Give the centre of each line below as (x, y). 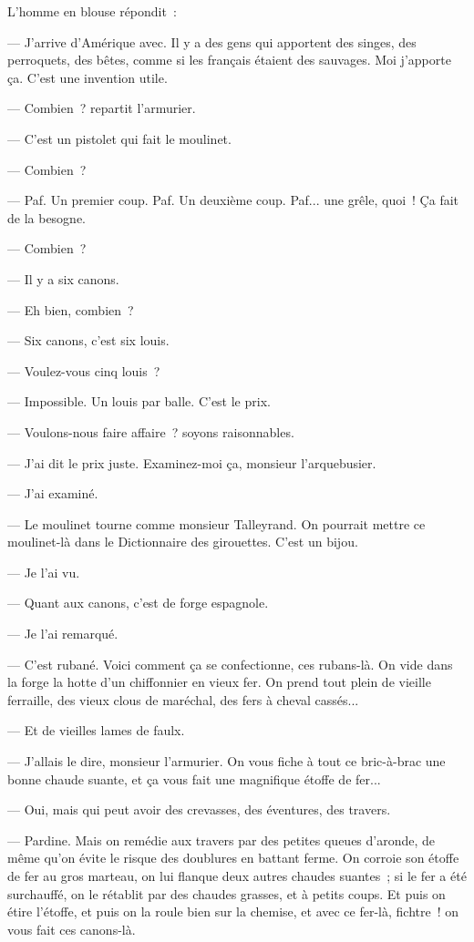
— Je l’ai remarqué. (63, 634)
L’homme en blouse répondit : (92, 11)
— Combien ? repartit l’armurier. (102, 108)
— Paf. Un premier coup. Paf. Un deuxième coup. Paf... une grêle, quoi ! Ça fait (233, 200)
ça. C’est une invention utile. (88, 77)
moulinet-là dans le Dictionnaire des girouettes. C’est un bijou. (183, 542)
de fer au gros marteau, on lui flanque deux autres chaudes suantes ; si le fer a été (237, 875)
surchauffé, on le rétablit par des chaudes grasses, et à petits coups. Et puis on (227, 893)
